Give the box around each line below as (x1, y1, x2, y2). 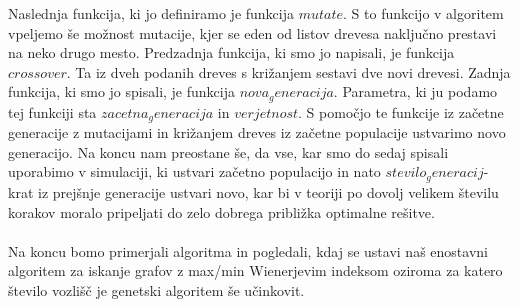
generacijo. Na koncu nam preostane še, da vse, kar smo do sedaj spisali (8, 141, 449, 162)
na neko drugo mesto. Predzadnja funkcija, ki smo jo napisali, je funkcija (8, 42, 455, 63)
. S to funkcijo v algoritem (343, 3, 504, 23)
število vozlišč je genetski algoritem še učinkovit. (8, 279, 305, 300)
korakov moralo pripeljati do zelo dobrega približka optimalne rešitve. (8, 201, 435, 222)
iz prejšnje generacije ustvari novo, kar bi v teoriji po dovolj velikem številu (37, 181, 499, 202)
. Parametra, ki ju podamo (333, 81, 498, 102)
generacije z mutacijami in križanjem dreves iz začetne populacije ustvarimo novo (8, 122, 506, 143)
